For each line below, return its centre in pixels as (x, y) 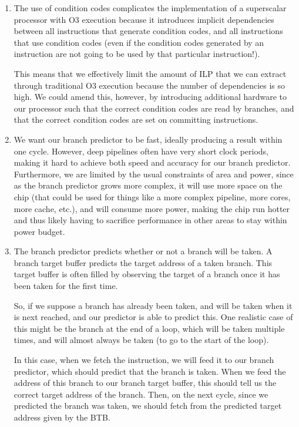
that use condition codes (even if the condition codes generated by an (139, 42)
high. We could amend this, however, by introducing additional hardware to (150, 97)
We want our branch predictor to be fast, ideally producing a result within (148, 139)
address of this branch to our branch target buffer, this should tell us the (145, 383)
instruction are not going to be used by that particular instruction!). (137, 54)
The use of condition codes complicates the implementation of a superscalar (150, 8)
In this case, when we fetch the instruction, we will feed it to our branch (144, 360)
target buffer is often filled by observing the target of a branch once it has (147, 274)
